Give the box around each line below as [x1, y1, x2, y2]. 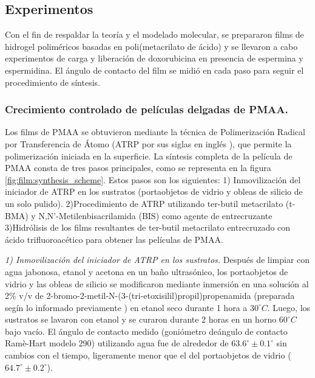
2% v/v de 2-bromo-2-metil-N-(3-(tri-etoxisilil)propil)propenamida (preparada [5, 289, 295, 302]
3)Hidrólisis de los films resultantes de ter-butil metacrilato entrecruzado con [5, 221, 291, 234]
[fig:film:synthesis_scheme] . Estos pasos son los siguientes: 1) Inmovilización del [5, 173, 301, 186]
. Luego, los [267, 301, 311, 313]
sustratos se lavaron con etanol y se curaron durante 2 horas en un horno [5, 313, 277, 326]
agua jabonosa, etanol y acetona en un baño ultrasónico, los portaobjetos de [5, 265, 288, 278]
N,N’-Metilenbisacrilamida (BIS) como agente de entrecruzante [38, 209, 273, 222]
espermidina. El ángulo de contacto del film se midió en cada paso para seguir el [5, 63, 304, 76]
